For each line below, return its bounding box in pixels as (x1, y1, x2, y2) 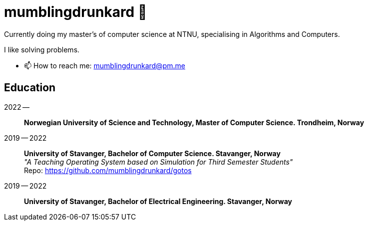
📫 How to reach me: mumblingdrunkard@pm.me (24, 61, 185, 70)
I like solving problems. (4, 45, 80, 54)
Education (4, 81, 56, 94)
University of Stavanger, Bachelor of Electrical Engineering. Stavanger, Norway (24, 197, 292, 206)
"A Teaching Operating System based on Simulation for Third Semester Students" (24, 157, 293, 166)
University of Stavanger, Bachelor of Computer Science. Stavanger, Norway (24, 149, 281, 158)
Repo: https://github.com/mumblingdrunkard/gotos (24, 166, 192, 175)
